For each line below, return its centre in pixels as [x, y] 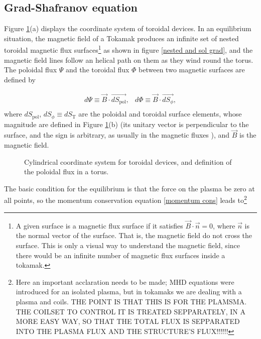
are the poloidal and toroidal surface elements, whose [160, 114]
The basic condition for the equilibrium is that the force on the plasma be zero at [129, 188]
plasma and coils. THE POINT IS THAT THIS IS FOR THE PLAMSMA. [131, 302]
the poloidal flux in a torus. [67, 172]
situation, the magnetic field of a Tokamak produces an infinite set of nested [121, 38]
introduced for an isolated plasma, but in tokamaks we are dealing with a [129, 292]
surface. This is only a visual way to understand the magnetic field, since [128, 245]
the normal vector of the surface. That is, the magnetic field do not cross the [134, 235]
